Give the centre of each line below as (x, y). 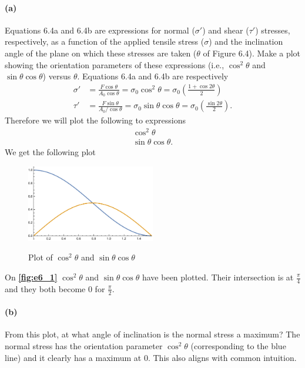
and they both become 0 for (55, 288)
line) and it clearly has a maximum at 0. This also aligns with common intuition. (151, 357)
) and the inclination (246, 41)
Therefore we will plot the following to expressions (95, 120)
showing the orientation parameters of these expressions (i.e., (115, 64)
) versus (57, 76)
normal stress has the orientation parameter (84, 346)
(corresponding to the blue (238, 346)
